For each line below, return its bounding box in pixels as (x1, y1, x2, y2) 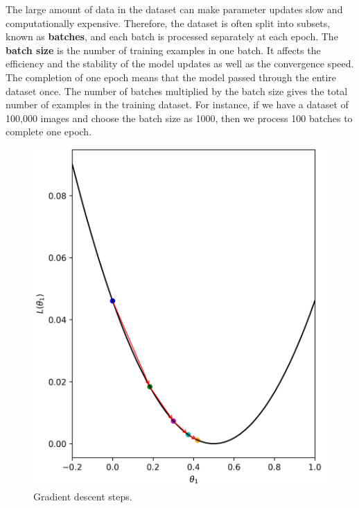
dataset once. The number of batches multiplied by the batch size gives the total (6, 83, 348, 98)
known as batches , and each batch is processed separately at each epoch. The (6, 29, 338, 44)
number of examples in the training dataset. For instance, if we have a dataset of (6, 97, 349, 112)
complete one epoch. (6, 124, 92, 139)
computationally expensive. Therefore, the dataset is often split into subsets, (6, 15, 331, 30)
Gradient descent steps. (33, 489, 132, 503)
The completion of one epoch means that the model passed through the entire (6, 69, 337, 84)
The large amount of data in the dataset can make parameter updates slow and (6, 2, 343, 16)
